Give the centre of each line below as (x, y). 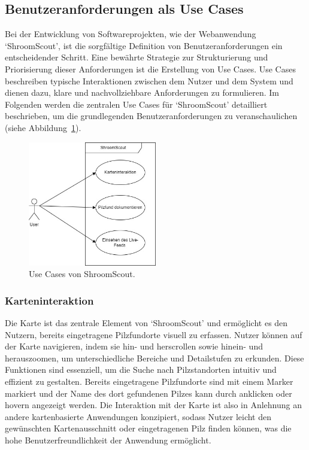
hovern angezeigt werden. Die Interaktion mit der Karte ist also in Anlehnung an (153, 405)
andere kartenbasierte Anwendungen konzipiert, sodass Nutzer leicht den (138, 416)
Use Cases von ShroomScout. (82, 274)
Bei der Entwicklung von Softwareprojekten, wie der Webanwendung (131, 34)
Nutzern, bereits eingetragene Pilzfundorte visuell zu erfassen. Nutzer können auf (154, 334)
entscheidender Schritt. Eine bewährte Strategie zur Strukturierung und (137, 57)
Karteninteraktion (49, 300)
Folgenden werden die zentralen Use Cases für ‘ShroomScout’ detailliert (136, 104)
